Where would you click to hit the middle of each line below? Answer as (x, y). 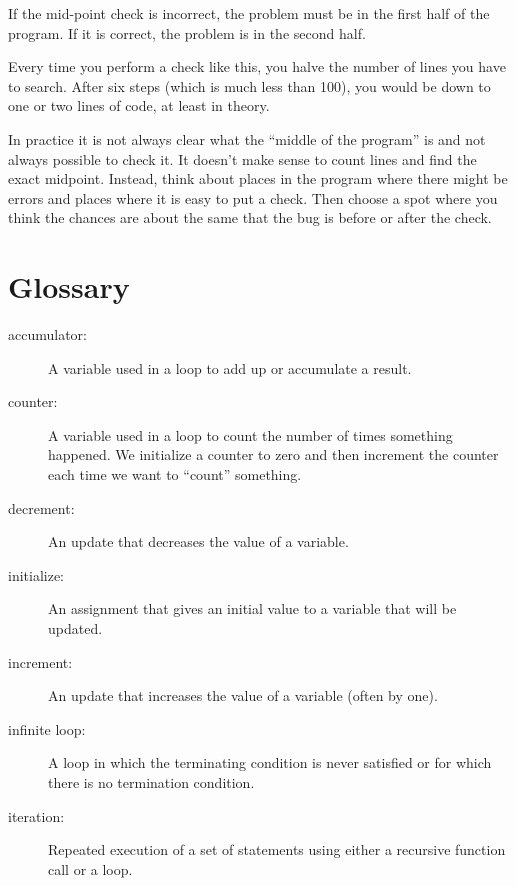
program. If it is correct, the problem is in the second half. (187, 32)
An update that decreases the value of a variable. (198, 541)
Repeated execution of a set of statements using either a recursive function (277, 849)
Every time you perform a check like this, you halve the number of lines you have (257, 66)
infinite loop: (47, 728)
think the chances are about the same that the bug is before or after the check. (250, 217)
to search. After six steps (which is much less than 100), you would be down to (249, 85)
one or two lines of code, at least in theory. (139, 105)
